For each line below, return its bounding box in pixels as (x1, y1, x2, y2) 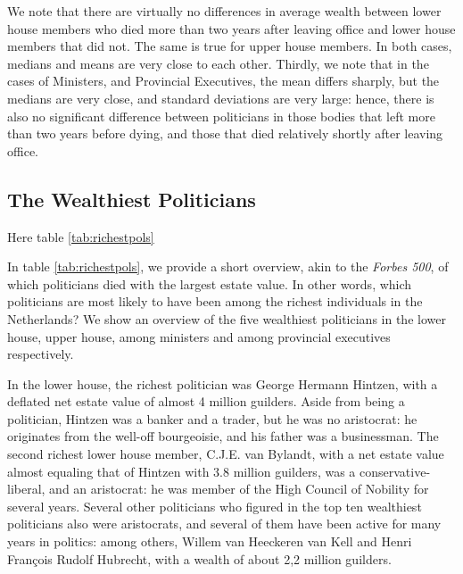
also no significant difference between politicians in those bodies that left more (7, 106, 435, 125)
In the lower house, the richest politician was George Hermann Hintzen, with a (7, 374, 438, 393)
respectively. (7, 345, 74, 363)
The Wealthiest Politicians (7, 185, 256, 212)
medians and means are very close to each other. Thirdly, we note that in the (7, 54, 429, 72)
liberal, (7, 479, 45, 498)
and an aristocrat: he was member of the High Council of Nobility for (49, 479, 429, 498)
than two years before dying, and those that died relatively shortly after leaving (7, 124, 443, 143)
